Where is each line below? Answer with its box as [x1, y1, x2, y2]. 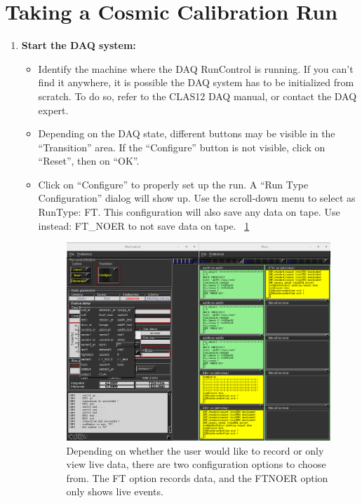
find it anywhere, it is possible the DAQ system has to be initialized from [38, 75, 354, 90]
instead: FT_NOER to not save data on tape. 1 [38, 218, 250, 233]
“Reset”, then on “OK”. [38, 153, 140, 168]
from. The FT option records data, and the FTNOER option [66, 470, 328, 485]
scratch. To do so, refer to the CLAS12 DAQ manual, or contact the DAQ [38, 88, 357, 103]
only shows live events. [66, 484, 163, 499]
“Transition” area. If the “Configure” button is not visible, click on [38, 139, 326, 154]
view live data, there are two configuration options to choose [66, 457, 326, 471]
